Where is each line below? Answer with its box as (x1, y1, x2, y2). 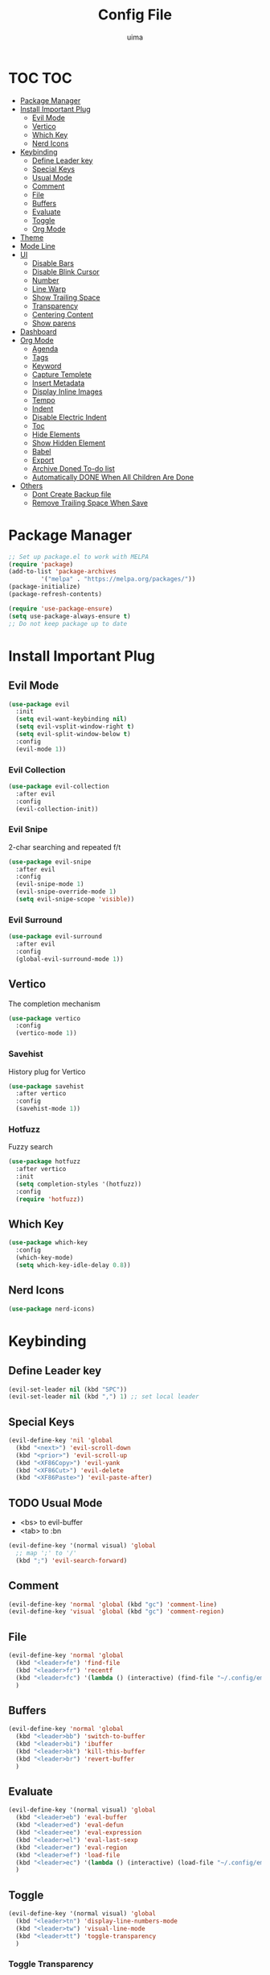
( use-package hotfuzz (8, 1157, 81, 1166)
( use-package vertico (8, 1014, 81, 1022)
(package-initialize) (8, 582, 81, 591)
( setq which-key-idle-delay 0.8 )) (15, 1261, 131, 1269)
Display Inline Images (31, 387, 103, 396)
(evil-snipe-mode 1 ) (15, 880, 84, 888)
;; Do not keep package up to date (8, 619, 128, 627)
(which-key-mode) (15, 1254, 74, 1262)
